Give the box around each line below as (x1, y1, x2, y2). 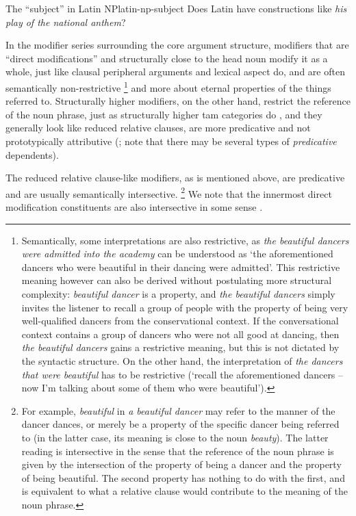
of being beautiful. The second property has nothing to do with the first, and (21, 470, 345, 485)
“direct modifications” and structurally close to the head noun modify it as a (5, 51, 328, 65)
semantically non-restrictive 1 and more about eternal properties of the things (5, 78, 331, 94)
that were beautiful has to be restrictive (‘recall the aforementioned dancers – (21, 367, 344, 381)
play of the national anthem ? (5, 14, 126, 29)
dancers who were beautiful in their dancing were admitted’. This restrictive (21, 259, 340, 274)
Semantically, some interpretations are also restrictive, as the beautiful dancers (21, 233, 349, 247)
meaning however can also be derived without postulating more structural (21, 273, 332, 287)
